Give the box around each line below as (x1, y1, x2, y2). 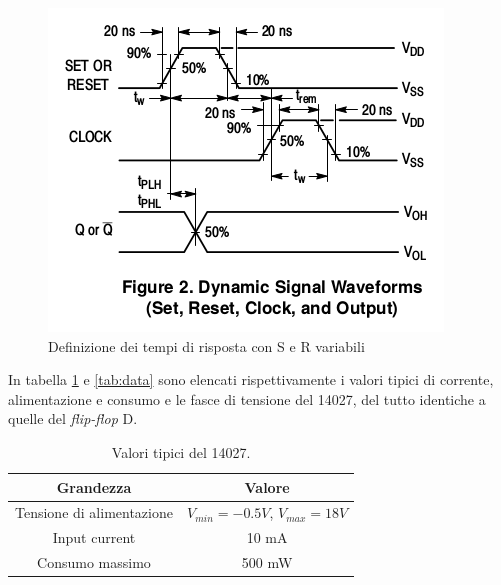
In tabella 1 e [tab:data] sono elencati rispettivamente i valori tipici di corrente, (8, 369, 494, 390)
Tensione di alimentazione (15, 502, 173, 523)
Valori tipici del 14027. (111, 441, 251, 462)
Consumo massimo (37, 552, 151, 573)
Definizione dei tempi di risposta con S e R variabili (48, 335, 365, 356)
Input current (52, 527, 136, 548)
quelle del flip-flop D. (8, 408, 138, 429)
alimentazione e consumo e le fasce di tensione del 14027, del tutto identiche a (8, 388, 486, 409)
